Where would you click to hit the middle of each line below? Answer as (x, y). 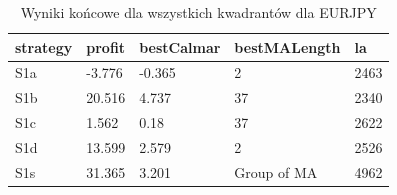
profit (106, 46)
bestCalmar (180, 46)
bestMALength (287, 46)
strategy (44, 46)
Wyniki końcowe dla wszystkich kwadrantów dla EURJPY (198, 12)
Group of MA (276, 171)
